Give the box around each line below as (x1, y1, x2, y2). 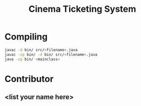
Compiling (4, 31, 48, 42)
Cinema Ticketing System (28, 3, 137, 15)
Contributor (4, 73, 54, 84)
